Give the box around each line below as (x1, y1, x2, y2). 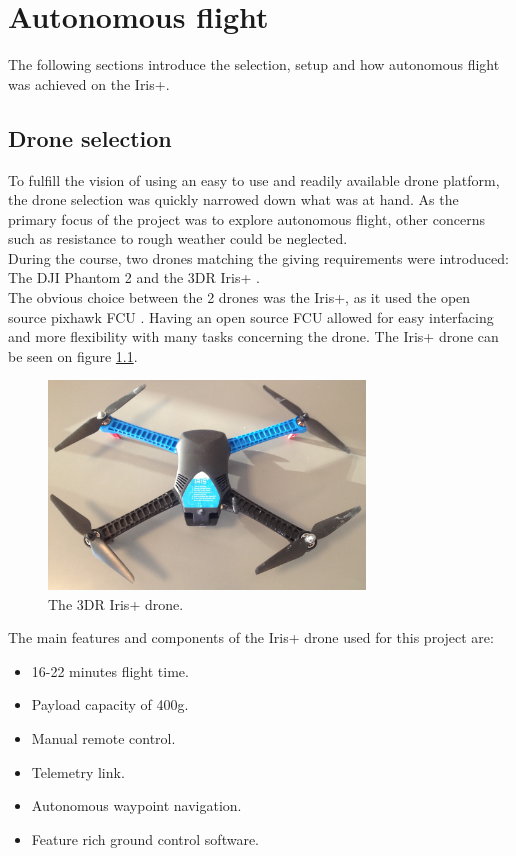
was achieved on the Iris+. (8, 73, 170, 94)
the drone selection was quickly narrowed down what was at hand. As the (8, 189, 459, 210)
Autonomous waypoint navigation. (31, 795, 242, 816)
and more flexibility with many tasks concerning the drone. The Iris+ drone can (8, 326, 499, 347)
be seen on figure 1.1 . (8, 345, 138, 366)
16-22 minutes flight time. (31, 660, 189, 681)
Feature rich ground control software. (31, 828, 260, 849)
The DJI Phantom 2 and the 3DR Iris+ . (8, 267, 260, 288)
